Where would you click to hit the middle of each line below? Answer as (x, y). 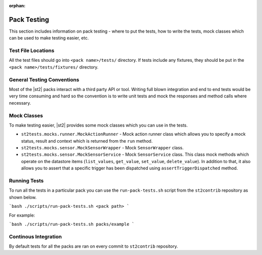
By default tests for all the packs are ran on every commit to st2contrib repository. (93, 246)
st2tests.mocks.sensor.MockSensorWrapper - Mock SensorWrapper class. (102, 148)
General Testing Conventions (44, 79)
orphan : (17, 6)
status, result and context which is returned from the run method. (87, 141)
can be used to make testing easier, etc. (49, 38)
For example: (22, 215)
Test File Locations (32, 51)
